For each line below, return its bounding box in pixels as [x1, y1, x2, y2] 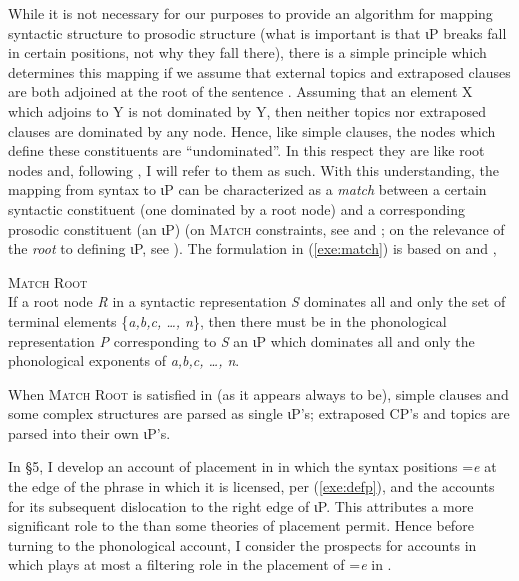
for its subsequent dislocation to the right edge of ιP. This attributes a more [8, 495, 474, 516]
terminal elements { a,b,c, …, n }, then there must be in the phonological [8, 310, 447, 331]
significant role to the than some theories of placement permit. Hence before [8, 515, 474, 536]
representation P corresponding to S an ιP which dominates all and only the [8, 330, 475, 351]
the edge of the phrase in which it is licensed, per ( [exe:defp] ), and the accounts [8, 476, 495, 497]
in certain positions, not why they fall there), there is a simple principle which [8, 42, 487, 63]
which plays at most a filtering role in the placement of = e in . [8, 554, 392, 575]
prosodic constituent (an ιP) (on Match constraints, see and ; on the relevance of [8, 218, 505, 239]
